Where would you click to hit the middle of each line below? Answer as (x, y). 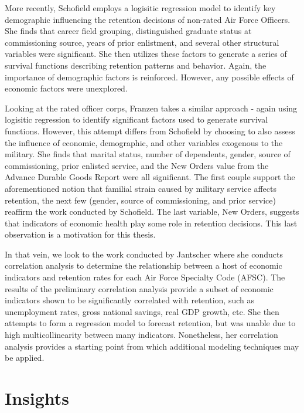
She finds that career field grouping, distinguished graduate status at (128, 31)
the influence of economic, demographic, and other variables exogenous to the (144, 142)
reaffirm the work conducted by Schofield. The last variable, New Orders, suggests (152, 211)
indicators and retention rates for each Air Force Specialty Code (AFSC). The (145, 277)
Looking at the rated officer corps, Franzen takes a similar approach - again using (151, 108)
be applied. (25, 358)
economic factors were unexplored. (66, 88)
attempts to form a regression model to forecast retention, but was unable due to (150, 323)
